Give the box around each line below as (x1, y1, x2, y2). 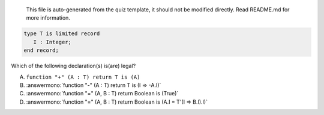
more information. (26, 14, 70, 21)
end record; (23, 47, 59, 54)
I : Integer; (33, 39, 72, 45)
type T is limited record (23, 30, 100, 37)
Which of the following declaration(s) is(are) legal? (11, 63, 136, 70)
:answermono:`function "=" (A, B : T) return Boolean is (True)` (26, 90, 179, 97)
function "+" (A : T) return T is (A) (26, 73, 140, 80)
